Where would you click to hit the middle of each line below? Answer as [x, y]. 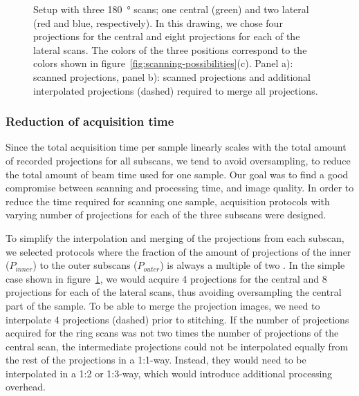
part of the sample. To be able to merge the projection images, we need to [163, 305]
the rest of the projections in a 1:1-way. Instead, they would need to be [156, 360]
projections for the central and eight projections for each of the [167, 36]
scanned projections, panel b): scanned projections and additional [172, 76]
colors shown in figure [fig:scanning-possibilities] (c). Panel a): [163, 63]
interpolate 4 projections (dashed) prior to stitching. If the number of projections [177, 319]
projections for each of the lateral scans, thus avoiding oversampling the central [174, 292]
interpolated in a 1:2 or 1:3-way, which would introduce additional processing [169, 373]
